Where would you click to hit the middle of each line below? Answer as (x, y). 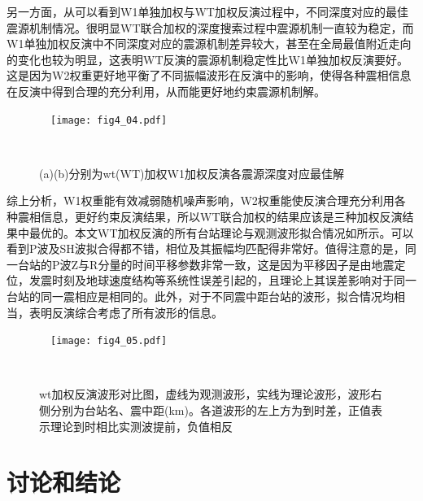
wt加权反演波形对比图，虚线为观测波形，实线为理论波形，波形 (205, 394)
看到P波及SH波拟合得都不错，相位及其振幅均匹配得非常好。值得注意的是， (206, 248)
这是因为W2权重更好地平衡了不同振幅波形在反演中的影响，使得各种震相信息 (209, 75)
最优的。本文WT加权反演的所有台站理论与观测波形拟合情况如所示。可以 (221, 232)
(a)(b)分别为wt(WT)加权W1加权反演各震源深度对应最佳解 (192, 173)
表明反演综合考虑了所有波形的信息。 (126, 312)
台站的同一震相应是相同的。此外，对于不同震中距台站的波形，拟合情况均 (200, 296)
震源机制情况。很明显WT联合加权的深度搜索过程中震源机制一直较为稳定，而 (210, 27)
